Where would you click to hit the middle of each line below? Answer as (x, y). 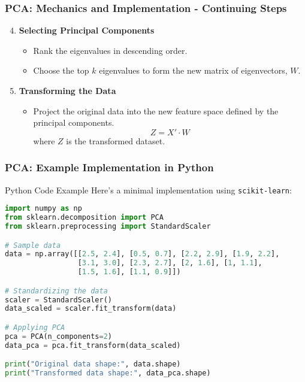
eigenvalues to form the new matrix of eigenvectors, (193, 70)
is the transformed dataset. (116, 140)
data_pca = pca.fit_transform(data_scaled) (93, 345)
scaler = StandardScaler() (58, 300)
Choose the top (61, 70)
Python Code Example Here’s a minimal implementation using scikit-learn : (148, 190)
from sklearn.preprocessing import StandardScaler (108, 226)
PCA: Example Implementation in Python (109, 167)
